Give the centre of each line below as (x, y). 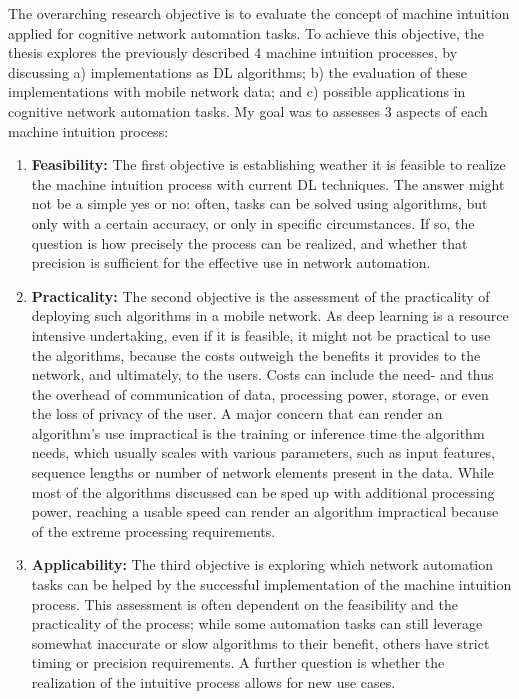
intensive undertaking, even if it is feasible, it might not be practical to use (261, 334)
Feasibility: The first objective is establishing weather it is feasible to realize (268, 164)
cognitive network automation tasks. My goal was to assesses (194, 110)
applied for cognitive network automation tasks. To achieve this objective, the (246, 32)
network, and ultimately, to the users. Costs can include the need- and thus (262, 374)
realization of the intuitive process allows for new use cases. (213, 682)
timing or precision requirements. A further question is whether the (238, 662)
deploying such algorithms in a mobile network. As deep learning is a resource (270, 315)
